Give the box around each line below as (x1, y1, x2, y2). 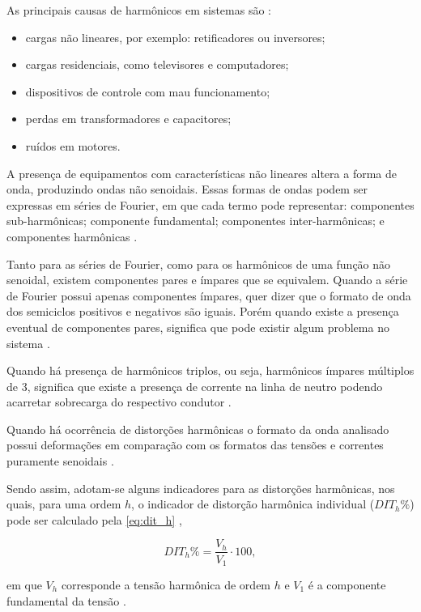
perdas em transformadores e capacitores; (25, 110, 232, 127)
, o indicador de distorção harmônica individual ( (131, 495, 375, 512)
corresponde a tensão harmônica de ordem (61, 576, 271, 593)
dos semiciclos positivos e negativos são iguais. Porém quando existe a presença (6, 303, 399, 320)
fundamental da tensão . (6, 592, 126, 609)
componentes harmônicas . (6, 227, 138, 244)
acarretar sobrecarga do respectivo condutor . (6, 393, 232, 410)
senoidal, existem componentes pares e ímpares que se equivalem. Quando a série (6, 271, 408, 288)
